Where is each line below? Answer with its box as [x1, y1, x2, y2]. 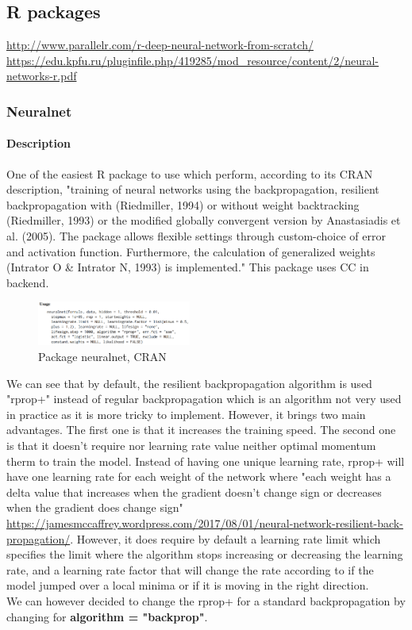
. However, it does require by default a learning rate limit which [70, 530, 381, 547]
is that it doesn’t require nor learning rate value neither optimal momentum [6, 437, 376, 454]
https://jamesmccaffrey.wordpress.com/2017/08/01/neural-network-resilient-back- [6, 514, 403, 531]
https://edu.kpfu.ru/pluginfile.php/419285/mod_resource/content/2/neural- [6, 52, 379, 68]
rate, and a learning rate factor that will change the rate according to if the [6, 561, 374, 578]
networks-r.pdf [6, 67, 77, 84]
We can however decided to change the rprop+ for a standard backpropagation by [6, 592, 406, 609]
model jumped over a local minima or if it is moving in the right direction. [6, 577, 369, 594]
